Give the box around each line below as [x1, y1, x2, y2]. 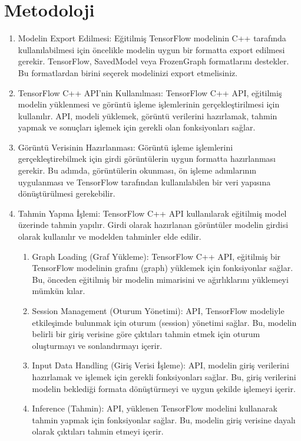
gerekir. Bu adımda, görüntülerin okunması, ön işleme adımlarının [18, 164, 257, 177]
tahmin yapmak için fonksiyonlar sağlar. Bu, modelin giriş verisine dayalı [32, 413, 296, 426]
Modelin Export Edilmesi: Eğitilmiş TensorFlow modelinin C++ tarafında [18, 32, 286, 44]
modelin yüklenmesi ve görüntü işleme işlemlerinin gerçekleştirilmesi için [18, 98, 280, 110]
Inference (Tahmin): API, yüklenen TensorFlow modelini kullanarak [32, 402, 277, 414]
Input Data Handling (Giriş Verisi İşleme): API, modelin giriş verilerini [32, 359, 289, 371]
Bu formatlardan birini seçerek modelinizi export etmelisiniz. [18, 66, 238, 79]
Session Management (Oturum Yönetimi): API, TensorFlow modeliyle [32, 305, 285, 316]
